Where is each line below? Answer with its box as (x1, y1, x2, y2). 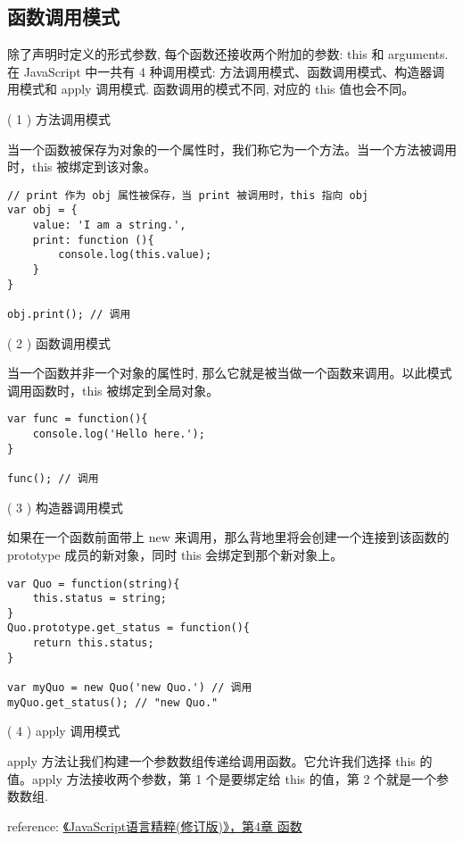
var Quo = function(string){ (7, 577, 180, 590)
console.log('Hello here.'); (32, 428, 205, 441)
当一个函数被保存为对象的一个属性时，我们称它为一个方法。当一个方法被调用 (7, 139, 457, 158)
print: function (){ (32, 233, 154, 246)
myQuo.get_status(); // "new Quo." (7, 696, 219, 709)
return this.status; (32, 637, 154, 650)
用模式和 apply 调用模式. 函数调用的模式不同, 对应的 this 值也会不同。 (7, 79, 415, 98)
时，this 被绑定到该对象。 (7, 157, 157, 176)
